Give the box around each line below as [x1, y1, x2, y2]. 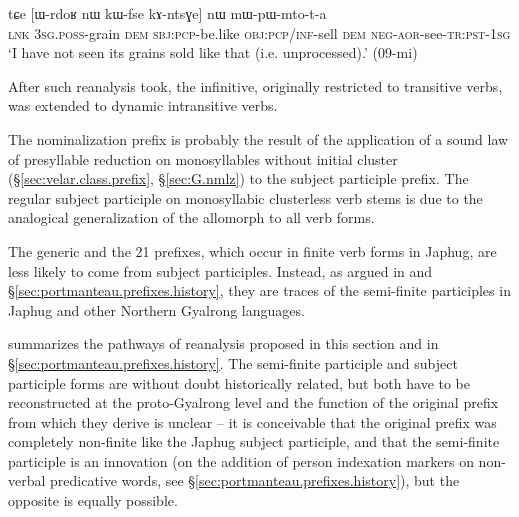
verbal [8, 470, 46, 491]
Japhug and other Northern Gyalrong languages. [8, 299, 305, 320]
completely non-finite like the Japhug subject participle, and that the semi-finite [8, 431, 500, 452]
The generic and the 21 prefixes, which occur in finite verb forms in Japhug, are [8, 240, 497, 261]
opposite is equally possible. [8, 490, 178, 511]
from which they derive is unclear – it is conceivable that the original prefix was [8, 411, 497, 432]
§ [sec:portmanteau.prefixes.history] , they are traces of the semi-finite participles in [8, 280, 511, 301]
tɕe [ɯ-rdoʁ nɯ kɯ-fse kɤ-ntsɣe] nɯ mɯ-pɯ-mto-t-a [8, 3, 327, 23]
